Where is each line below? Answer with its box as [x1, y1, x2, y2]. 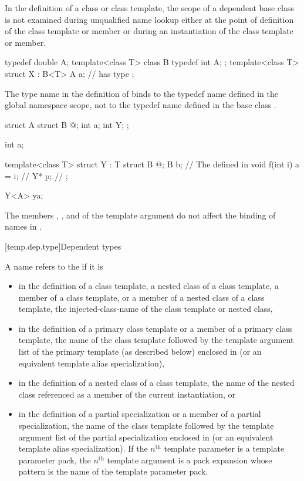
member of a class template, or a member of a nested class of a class [18, 291, 265, 303]
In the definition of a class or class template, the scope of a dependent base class [5, 2, 294, 14]
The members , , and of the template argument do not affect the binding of [5, 208, 276, 221]
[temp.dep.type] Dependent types [5, 240, 121, 252]
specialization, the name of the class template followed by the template [18, 419, 274, 432]
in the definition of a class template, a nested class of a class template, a [18, 280, 279, 292]
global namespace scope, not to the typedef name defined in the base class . [5, 99, 276, 111]
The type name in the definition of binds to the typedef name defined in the [5, 87, 278, 99]
